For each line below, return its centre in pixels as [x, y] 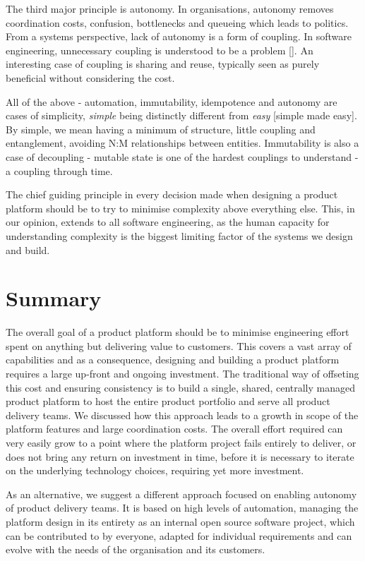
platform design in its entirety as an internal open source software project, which [180, 521]
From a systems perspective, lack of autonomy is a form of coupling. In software [179, 36]
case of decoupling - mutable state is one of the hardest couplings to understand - [182, 156]
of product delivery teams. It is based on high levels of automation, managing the [182, 508]
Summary [54, 298]
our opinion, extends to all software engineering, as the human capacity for [168, 222]
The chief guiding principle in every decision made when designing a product [172, 194]
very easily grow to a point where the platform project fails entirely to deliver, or [181, 442]
